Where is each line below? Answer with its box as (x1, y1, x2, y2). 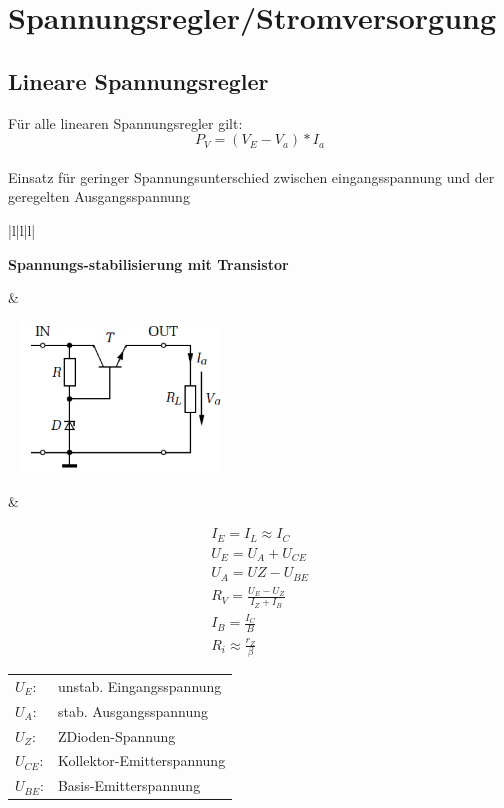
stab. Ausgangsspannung (57, 700, 208, 721)
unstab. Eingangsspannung (57, 675, 222, 696)
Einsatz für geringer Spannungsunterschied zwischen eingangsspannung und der (8, 166, 495, 187)
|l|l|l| (8, 219, 36, 240)
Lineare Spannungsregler (8, 65, 269, 96)
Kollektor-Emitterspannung (57, 750, 226, 771)
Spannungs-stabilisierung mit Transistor (8, 253, 289, 274)
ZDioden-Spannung (57, 725, 176, 746)
